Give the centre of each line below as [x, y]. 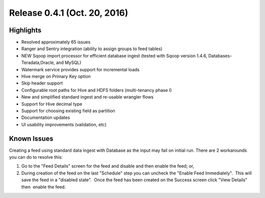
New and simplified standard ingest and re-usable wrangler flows [88, 97]
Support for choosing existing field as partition [68, 111]
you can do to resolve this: [36, 157]
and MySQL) [68, 63]
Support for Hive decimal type [52, 104]
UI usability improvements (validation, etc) [64, 124]
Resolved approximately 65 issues [56, 42]
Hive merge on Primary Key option [56, 77]
